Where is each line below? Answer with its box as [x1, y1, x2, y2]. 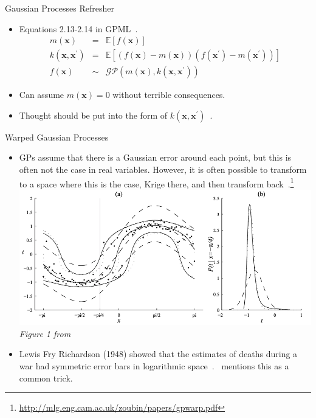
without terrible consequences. [112, 88, 225, 101]
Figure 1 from [19, 327, 71, 340]
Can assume [19, 88, 64, 101]
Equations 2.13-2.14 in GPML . [19, 22, 138, 35]
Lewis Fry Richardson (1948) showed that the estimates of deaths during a [19, 347, 298, 360]
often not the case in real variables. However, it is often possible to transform [19, 163, 307, 176]
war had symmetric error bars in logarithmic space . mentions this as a [19, 359, 289, 372]
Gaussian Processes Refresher [5, 2, 114, 14]
